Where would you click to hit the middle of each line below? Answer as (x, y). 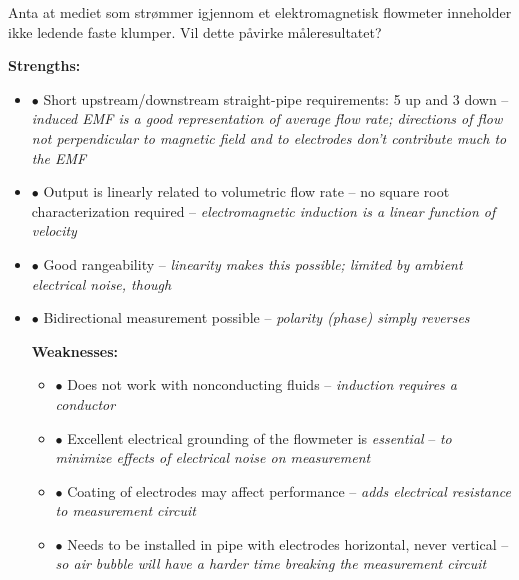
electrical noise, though (101, 283)
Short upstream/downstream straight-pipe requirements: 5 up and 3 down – (276, 98)
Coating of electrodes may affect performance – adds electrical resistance (289, 490)
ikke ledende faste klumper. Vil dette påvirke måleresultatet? (195, 31)
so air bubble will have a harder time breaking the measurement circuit (271, 563)
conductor (85, 403)
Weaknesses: (75, 350)
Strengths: (44, 65)
